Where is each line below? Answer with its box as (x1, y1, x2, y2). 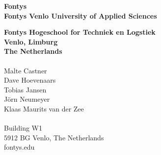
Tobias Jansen (4, 84, 47, 94)
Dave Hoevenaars (4, 75, 56, 85)
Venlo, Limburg (4, 36, 58, 46)
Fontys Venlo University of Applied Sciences (4, 10, 157, 21)
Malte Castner (4, 65, 47, 75)
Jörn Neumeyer (4, 94, 50, 104)
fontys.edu (4, 142, 35, 152)
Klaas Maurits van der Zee (4, 103, 84, 113)
